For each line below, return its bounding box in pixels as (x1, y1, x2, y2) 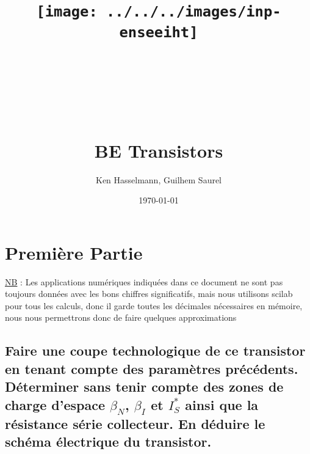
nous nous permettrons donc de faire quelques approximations (5, 311, 237, 324)
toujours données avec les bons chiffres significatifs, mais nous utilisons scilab (5, 287, 293, 300)
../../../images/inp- (106, 3, 281, 21)
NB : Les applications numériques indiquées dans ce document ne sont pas (5, 275, 283, 288)
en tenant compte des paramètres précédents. (5, 359, 298, 378)
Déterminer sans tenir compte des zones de (5, 377, 284, 396)
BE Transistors (94, 137, 223, 163)
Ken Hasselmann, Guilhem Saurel (95, 173, 222, 186)
